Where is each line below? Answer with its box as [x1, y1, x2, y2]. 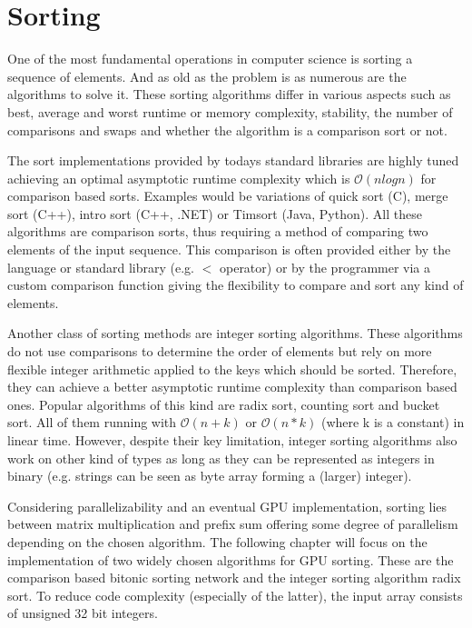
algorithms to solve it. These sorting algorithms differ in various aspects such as [7, 85, 451, 104]
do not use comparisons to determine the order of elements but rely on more [7, 342, 432, 361]
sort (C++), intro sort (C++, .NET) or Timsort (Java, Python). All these [7, 204, 422, 223]
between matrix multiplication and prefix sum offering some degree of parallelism [7, 514, 458, 533]
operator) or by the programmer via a [219, 257, 431, 276]
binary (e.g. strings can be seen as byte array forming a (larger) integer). [7, 466, 412, 485]
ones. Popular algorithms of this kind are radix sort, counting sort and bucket [7, 394, 440, 414]
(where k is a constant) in [320, 413, 465, 432]
